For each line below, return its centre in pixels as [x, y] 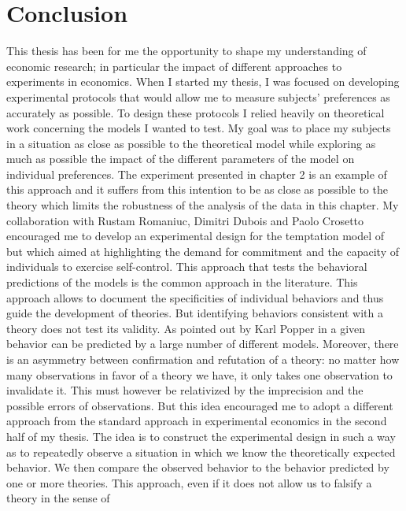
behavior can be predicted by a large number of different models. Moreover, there [203, 344]
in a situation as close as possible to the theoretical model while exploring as [191, 143]
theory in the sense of [58, 498]
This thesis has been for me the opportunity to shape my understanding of [186, 51]
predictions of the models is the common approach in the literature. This [182, 282]
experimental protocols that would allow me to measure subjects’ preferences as [198, 96]
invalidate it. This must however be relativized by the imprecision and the [185, 390]
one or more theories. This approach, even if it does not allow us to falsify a [189, 482]
